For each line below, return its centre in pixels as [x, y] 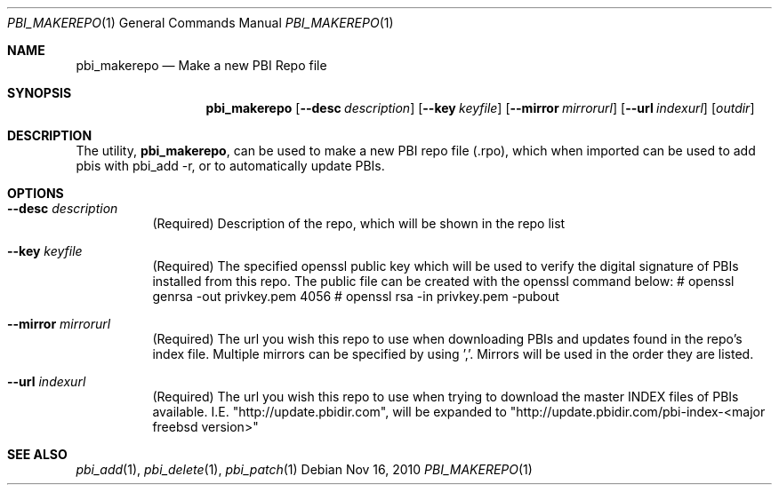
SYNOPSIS [40, 93]
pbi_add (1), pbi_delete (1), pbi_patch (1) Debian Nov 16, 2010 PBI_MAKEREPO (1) [304, 469]
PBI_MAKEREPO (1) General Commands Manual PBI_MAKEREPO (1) [201, 23]
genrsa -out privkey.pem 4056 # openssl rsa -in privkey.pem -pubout [356, 296]
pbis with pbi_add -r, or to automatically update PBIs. [230, 166]
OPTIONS [36, 193]
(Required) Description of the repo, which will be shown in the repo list [359, 223]
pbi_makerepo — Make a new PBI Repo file [201, 65]
